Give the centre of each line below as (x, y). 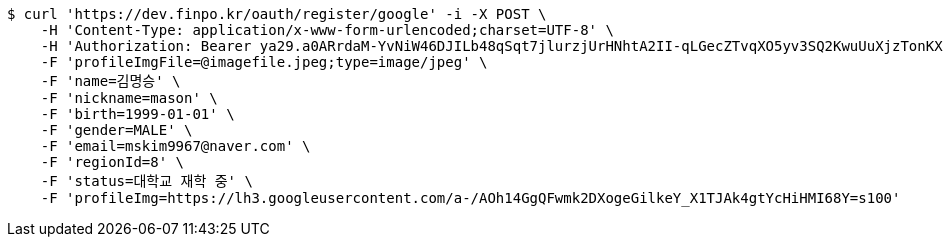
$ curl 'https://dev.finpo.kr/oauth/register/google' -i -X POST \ (277, 14)
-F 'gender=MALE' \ (116, 130)
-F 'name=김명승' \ (110, 81)
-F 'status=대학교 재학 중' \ (146, 181)
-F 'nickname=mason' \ (129, 98)
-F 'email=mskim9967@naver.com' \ (175, 146)
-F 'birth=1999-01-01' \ (137, 114)
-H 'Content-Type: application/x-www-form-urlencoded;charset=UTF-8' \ (327, 30)
